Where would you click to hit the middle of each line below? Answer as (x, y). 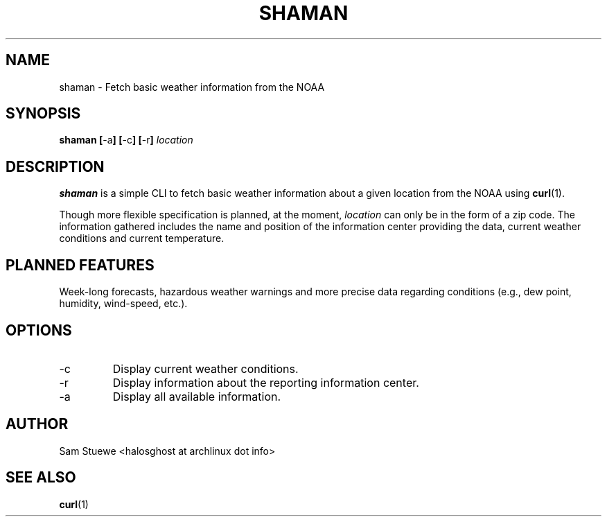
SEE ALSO (41, 478)
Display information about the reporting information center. (266, 382)
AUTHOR (37, 424)
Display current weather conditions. (205, 368)
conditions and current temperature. (142, 238)
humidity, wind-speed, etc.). (123, 304)
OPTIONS (39, 330)
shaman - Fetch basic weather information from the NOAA (192, 87)
